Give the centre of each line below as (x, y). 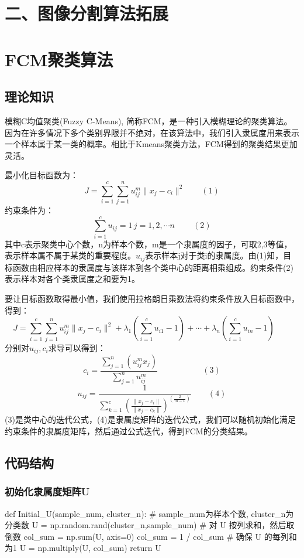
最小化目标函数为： (42, 175)
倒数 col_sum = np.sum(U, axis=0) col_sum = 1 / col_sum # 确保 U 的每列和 (151, 536)
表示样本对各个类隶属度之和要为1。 (72, 279)
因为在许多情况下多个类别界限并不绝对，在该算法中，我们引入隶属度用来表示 (152, 132)
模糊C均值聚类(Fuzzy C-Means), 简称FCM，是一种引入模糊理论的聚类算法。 (148, 120)
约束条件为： (29, 210)
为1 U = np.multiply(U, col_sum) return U (83, 548)
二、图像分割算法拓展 (87, 13)
